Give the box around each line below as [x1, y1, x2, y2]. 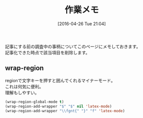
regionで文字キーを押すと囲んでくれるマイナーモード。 [5, 77, 116, 83]
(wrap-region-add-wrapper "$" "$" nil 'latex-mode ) [5, 104, 112, 109]
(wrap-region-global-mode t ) [5, 99, 64, 104]
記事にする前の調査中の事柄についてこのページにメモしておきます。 [5, 43, 141, 49]
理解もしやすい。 [5, 89, 39, 95]
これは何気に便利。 [5, 84, 44, 89]
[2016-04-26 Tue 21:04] [57, 20, 106, 27]
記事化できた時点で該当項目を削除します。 [5, 50, 90, 55]
